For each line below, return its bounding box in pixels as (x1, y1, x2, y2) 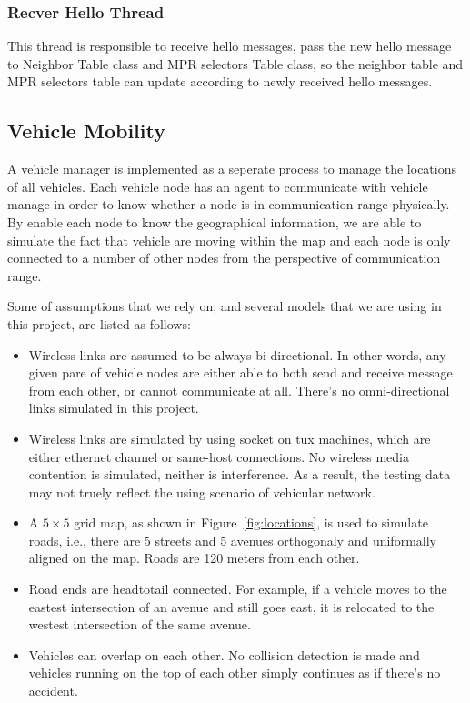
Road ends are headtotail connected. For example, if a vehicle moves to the (28, 579, 447, 598)
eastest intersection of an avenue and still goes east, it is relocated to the (28, 597, 435, 616)
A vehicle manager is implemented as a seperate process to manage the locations (7, 159, 456, 178)
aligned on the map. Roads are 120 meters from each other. (28, 548, 360, 567)
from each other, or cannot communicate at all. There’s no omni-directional (28, 380, 450, 399)
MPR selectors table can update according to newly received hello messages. (7, 72, 433, 91)
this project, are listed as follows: (7, 314, 191, 333)
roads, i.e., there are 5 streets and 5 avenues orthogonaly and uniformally (28, 530, 436, 549)
